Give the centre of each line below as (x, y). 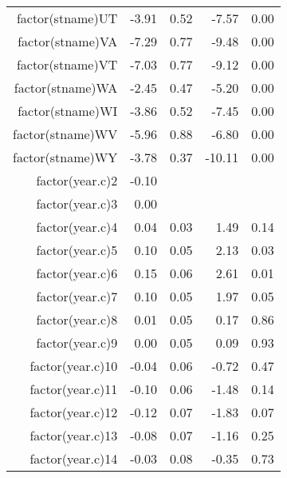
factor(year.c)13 (74, 435)
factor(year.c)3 (77, 203)
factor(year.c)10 (74, 366)
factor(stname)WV (65, 134)
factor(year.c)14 (74, 458)
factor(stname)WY (65, 157)
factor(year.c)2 (77, 180)
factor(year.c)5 (77, 250)
